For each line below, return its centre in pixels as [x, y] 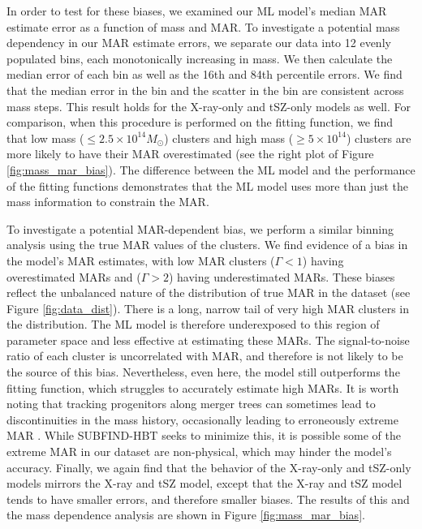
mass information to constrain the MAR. [108, 202]
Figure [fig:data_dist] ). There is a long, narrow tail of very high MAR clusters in [208, 308]
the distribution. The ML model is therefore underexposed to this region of [193, 324]
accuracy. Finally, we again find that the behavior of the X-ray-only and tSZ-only [209, 467]
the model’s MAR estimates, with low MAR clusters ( [141, 260]
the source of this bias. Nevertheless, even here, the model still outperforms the [203, 372]
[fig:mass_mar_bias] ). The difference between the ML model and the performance [211, 169]
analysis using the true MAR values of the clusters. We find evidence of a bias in [207, 245]
